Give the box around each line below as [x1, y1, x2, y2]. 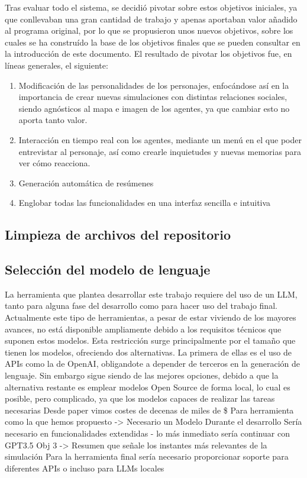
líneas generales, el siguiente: [5, 59, 108, 71]
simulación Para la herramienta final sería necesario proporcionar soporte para [5, 450, 289, 463]
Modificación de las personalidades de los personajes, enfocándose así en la [18, 79, 289, 91]
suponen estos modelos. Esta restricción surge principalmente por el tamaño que [5, 334, 296, 347]
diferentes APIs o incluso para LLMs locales [5, 461, 164, 474]
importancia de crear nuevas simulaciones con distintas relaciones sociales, [18, 91, 287, 103]
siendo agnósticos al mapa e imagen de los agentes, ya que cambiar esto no [18, 102, 290, 114]
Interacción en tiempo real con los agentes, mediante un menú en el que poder [18, 133, 302, 146]
